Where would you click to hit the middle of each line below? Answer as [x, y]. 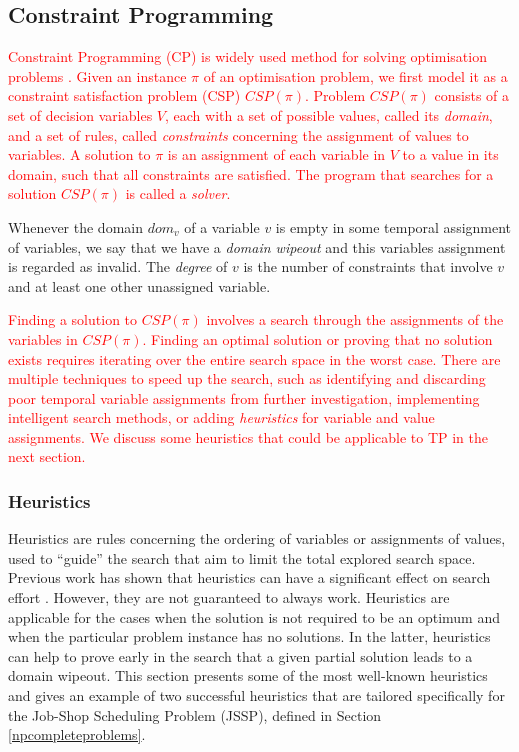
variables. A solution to [79, 154]
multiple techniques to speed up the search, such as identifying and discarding [247, 378]
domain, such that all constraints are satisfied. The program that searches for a [251, 173]
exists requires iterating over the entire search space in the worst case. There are [254, 358]
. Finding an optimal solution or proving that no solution [317, 338]
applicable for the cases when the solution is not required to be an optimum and [254, 616]
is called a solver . [178, 193]
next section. [47, 456]
